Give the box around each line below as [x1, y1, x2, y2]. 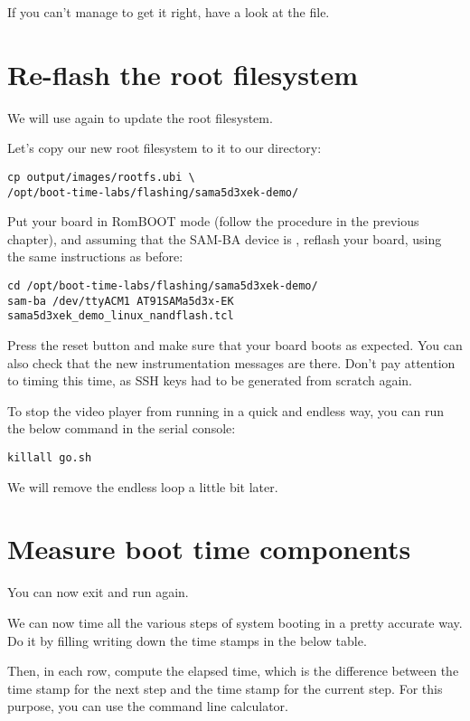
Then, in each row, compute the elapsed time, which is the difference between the [7, 661, 459, 680]
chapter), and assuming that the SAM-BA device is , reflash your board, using [7, 229, 442, 248]
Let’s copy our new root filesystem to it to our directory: [7, 138, 322, 157]
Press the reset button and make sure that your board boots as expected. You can [7, 335, 463, 354]
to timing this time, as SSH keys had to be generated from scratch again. [7, 371, 413, 390]
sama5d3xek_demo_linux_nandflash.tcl [7, 309, 234, 323]
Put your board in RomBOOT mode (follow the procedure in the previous [7, 212, 419, 231]
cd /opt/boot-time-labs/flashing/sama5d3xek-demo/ [7, 280, 318, 292]
